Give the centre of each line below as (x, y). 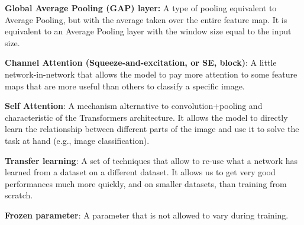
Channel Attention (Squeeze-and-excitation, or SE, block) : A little (141, 62)
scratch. (19, 195)
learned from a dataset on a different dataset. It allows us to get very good (140, 172)
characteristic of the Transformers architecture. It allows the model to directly (146, 117)
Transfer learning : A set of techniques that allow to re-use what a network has (151, 160)
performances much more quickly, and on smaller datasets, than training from (146, 183)
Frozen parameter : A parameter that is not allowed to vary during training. (147, 215)
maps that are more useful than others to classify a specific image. (125, 86)
